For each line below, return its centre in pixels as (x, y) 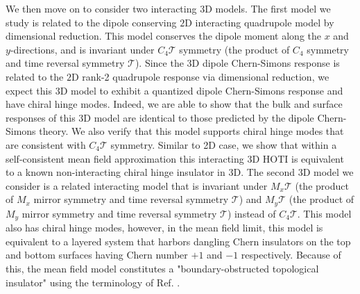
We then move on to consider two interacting (101, 8)
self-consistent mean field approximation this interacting (125, 158)
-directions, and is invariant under (82, 49)
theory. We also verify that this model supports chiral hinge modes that (191, 131)
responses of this (41, 117)
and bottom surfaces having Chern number (97, 255)
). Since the (159, 63)
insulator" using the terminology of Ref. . (93, 282)
